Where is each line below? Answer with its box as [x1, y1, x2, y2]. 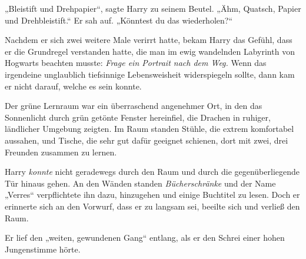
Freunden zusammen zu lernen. [5, 145, 117, 158]
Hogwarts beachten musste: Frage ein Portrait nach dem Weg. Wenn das [5, 57, 267, 69]
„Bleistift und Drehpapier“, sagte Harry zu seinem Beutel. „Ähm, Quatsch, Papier [5, 2, 301, 14]
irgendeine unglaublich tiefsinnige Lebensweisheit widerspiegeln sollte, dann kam [5, 68, 295, 80]
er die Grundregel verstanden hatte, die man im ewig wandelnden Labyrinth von [5, 45, 295, 57]
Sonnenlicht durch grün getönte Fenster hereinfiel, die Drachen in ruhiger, [5, 111, 271, 123]
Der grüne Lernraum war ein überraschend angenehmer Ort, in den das [5, 99, 262, 112]
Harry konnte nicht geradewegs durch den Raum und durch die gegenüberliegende [5, 165, 300, 178]
